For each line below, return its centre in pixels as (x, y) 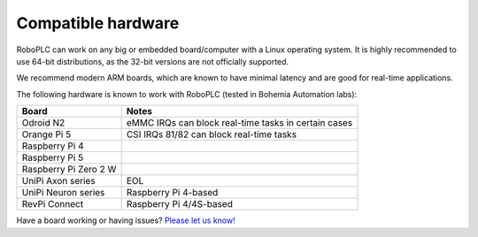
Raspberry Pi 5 (53, 157)
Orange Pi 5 (46, 134)
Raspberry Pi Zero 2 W (69, 170)
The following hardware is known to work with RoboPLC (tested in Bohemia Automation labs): (187, 94)
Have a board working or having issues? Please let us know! (126, 220)
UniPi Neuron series (63, 193)
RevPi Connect (53, 204)
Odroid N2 (43, 123)
